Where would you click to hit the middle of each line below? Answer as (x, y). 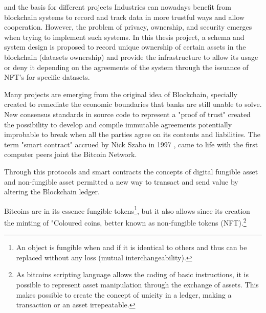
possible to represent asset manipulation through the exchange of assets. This (137, 284)
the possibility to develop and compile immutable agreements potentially (118, 124)
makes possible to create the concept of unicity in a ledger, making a (124, 294)
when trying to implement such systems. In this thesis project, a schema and (124, 37)
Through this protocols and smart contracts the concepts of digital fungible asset (131, 171)
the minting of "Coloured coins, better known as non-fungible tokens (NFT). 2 (125, 221)
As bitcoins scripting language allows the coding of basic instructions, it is (132, 274)
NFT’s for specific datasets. (47, 77)
